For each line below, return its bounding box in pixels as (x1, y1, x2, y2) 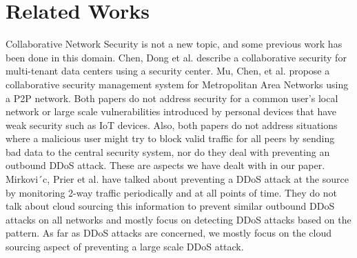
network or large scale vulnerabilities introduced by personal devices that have (6, 104, 337, 119)
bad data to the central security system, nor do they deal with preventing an (6, 144, 330, 159)
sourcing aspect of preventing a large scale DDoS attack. (6, 239, 244, 254)
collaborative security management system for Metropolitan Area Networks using (6, 77, 349, 91)
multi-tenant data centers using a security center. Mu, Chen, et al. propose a (6, 63, 330, 78)
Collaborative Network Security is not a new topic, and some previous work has (6, 37, 343, 51)
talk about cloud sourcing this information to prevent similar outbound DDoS (6, 199, 335, 213)
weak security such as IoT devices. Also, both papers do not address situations (6, 117, 338, 132)
